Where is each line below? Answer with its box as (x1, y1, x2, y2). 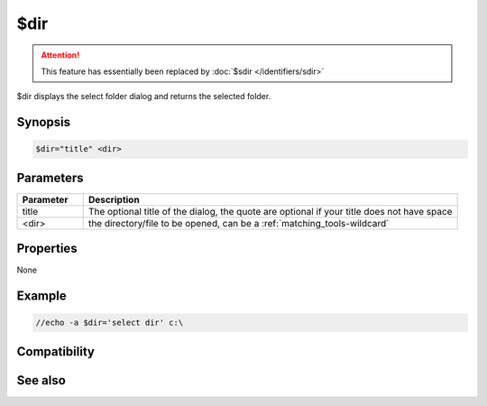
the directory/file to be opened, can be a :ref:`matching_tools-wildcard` (87, 217, 390, 229)
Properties (16, 241, 78, 256)
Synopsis (16, 115, 71, 130)
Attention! (41, 50, 80, 60)
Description (87, 193, 140, 206)
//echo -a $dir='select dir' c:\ (35, 318, 184, 328)
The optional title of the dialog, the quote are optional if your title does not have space (87, 205, 453, 217)
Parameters (16, 170, 84, 185)
